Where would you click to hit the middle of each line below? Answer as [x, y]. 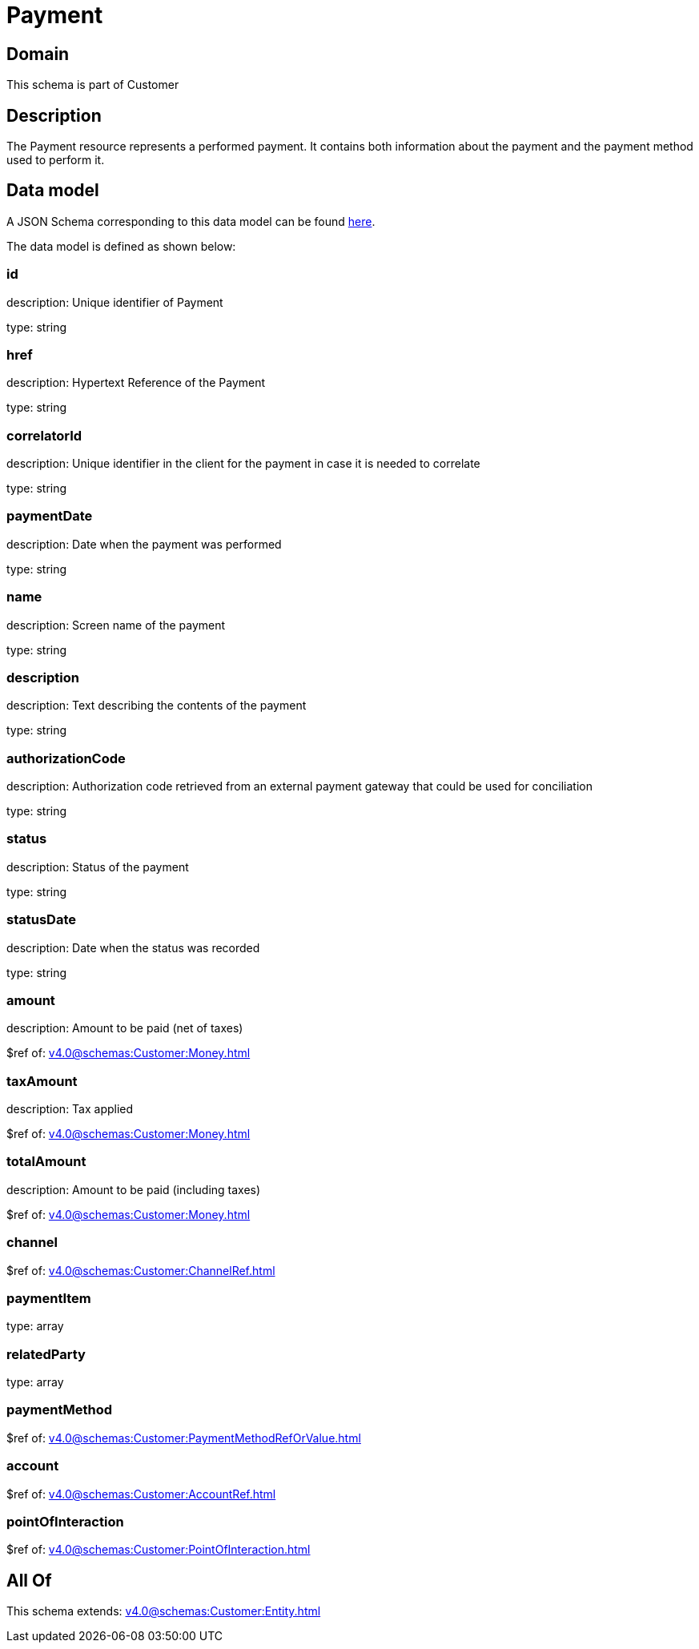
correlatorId [44, 435]
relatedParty [46, 1354]
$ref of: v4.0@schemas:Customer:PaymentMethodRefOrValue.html [184, 1438]
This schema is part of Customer [93, 85]
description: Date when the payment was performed [144, 544]
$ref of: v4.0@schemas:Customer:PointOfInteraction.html [159, 1550]
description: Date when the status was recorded [133, 947]
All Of [29, 1580]
